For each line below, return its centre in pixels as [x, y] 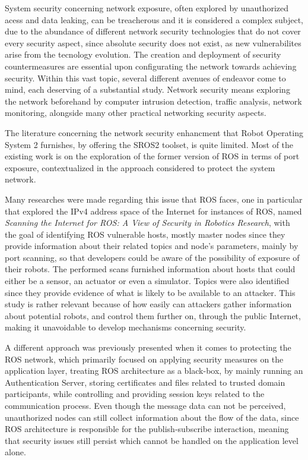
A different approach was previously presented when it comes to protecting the [148, 347]
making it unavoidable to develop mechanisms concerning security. [126, 327]
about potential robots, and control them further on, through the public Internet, [153, 315]
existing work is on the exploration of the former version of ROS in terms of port [152, 156]
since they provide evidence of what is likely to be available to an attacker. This [150, 292]
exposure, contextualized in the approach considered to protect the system [140, 167]
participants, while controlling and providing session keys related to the [135, 394]
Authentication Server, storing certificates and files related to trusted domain [145, 382]
